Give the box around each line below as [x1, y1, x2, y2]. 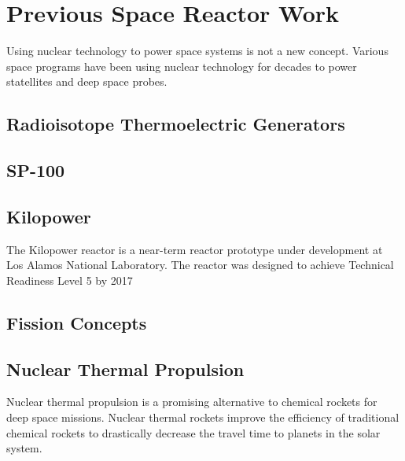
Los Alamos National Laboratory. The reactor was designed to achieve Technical [6, 256, 394, 273]
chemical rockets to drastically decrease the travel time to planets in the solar [6, 424, 381, 441]
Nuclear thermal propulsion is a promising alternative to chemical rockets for [6, 393, 377, 410]
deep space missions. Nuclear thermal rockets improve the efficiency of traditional [6, 409, 399, 426]
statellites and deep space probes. [6, 73, 168, 90]
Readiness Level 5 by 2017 [6, 271, 133, 288]
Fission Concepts [6, 310, 147, 334]
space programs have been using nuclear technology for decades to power [6, 57, 357, 74]
